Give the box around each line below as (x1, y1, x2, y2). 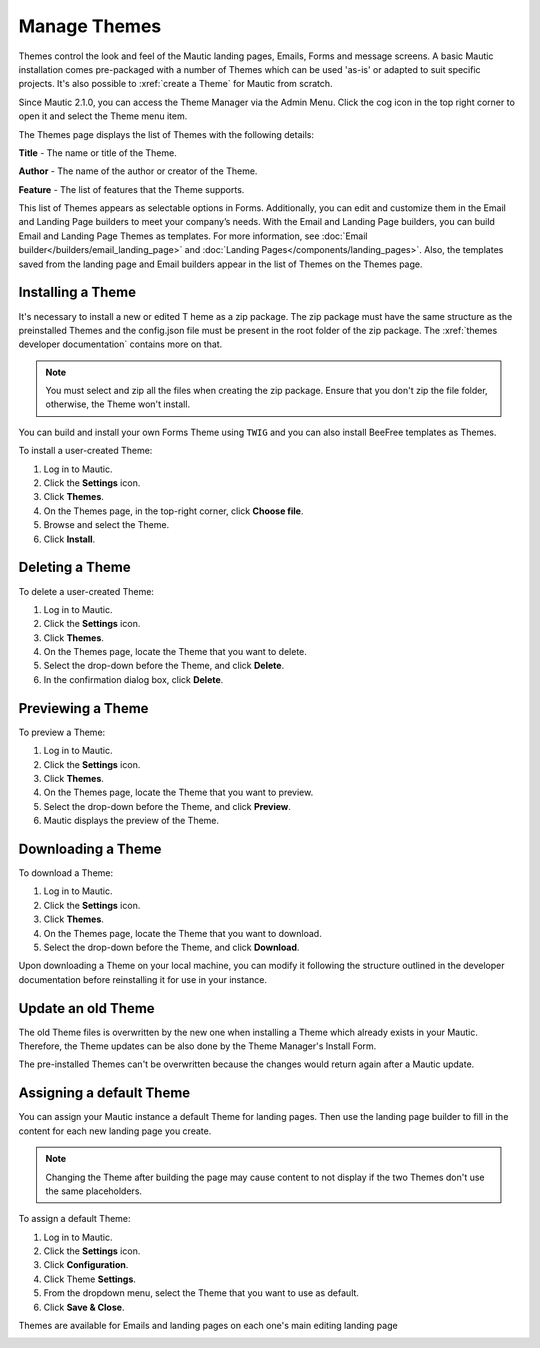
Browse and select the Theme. (43, 519, 170, 531)
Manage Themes (18, 15, 162, 37)
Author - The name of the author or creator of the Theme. (18, 165, 258, 177)
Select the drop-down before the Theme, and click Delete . (43, 660, 285, 672)
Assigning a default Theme (18, 1085, 191, 1102)
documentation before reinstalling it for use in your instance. (18, 973, 267, 985)
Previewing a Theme (18, 700, 149, 717)
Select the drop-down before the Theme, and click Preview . (43, 800, 292, 812)
